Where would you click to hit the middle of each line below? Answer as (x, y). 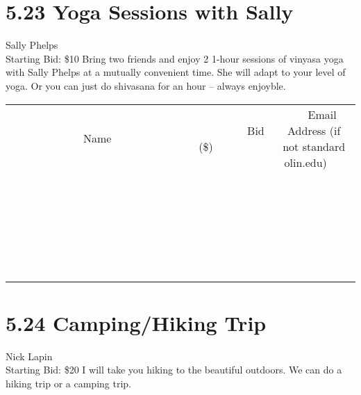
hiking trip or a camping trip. (68, 383)
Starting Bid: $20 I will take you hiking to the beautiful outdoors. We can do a (174, 370)
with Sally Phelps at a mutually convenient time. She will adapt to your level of (176, 72)
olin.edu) (305, 162)
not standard (314, 146)
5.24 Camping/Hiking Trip (136, 322)
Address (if (314, 130)
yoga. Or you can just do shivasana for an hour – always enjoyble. (146, 85)
